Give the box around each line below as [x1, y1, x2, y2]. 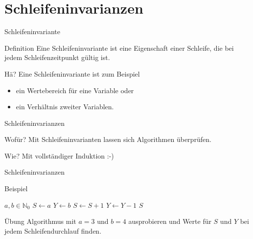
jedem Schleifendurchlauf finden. [4, 225, 102, 236]
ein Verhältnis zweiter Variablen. [16, 101, 114, 112]
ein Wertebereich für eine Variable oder [16, 85, 134, 95]
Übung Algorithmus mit [4, 216, 76, 226]
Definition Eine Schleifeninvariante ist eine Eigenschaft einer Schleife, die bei [4, 42, 234, 53]
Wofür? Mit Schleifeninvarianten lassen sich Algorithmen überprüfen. [4, 134, 211, 144]
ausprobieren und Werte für [128, 216, 211, 226]
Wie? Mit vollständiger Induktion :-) [4, 150, 114, 160]
